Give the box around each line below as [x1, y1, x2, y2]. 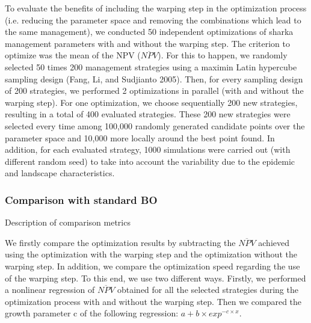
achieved [258, 236, 290, 248]
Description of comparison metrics [5, 216, 131, 229]
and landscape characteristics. [5, 167, 115, 179]
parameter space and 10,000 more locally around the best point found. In [5, 131, 275, 144]
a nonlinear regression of [5, 283, 95, 296]
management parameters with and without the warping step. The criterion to [5, 37, 291, 49]
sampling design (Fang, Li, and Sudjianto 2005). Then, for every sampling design [5, 72, 303, 85]
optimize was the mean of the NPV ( [5, 49, 141, 61]
